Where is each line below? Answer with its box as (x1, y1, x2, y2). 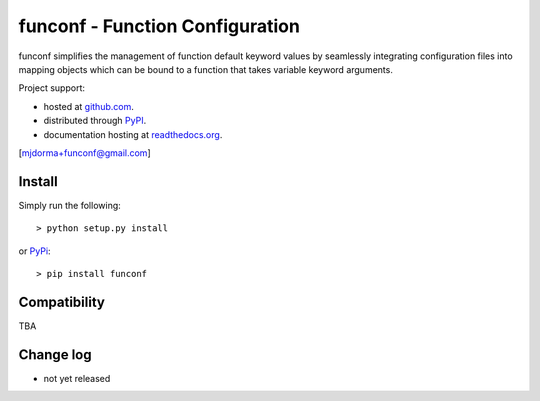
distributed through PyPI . (43, 115, 147, 127)
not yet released (43, 372, 111, 384)
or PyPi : (18, 245, 51, 257)
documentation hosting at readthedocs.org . (43, 128, 223, 140)
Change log (18, 346, 92, 363)
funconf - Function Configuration (18, 15, 300, 37)
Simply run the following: (18, 199, 122, 211)
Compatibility (18, 293, 105, 310)
